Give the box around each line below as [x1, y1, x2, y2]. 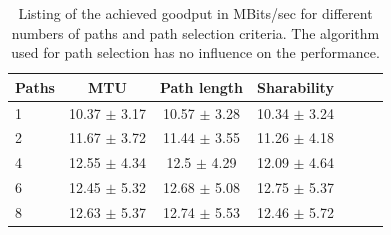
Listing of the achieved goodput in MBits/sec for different [18, 3, 373, 23]
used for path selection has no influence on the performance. [11, 42, 380, 63]
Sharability [257, 76, 334, 97]
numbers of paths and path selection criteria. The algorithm [11, 22, 380, 43]
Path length [159, 76, 243, 97]
